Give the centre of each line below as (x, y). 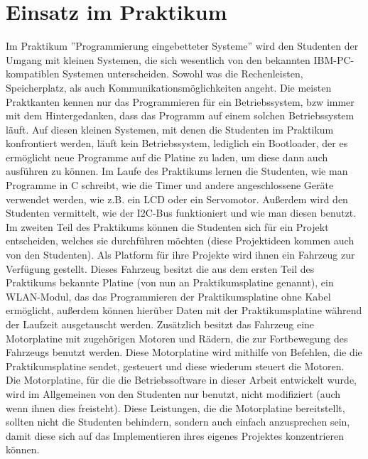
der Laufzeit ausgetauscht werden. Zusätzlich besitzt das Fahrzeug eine (160, 324)
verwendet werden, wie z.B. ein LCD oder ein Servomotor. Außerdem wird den (177, 199)
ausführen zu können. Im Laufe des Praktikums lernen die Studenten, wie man (177, 171)
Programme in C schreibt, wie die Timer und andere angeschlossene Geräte (170, 185)
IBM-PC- (334, 59)
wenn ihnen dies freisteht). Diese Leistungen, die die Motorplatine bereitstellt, (175, 407)
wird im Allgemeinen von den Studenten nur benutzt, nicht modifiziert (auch (173, 393)
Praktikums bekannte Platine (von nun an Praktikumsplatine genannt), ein (170, 282)
